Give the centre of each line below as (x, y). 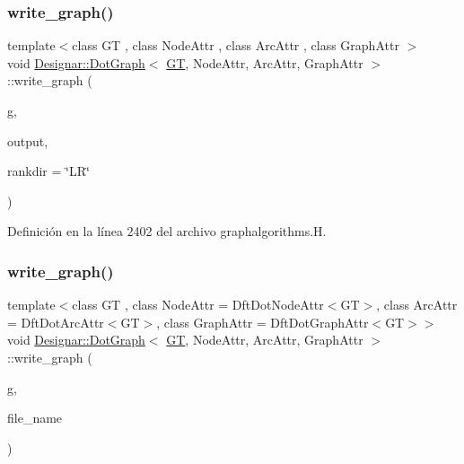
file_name (35, 418)
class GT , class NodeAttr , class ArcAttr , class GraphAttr (236, 45)
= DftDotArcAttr (56, 322)
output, (28, 140)
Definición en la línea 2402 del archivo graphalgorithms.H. (167, 231)
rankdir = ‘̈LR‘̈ (48, 171)
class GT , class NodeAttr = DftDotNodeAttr (198, 305)
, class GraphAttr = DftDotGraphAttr (263, 322)
